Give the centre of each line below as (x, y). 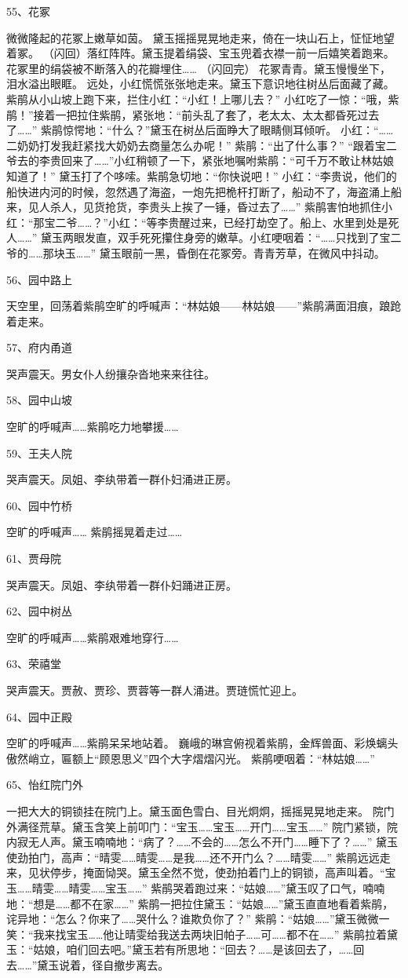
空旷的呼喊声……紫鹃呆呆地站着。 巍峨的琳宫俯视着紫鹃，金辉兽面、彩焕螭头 (202, 743)
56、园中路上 (39, 279)
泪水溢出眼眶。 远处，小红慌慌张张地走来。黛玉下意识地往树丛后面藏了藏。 (200, 84)
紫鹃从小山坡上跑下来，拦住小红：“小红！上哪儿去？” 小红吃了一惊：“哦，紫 (203, 99)
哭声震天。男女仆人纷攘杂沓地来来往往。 (111, 373)
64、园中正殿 (39, 716)
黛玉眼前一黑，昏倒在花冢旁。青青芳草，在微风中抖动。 (242, 252)
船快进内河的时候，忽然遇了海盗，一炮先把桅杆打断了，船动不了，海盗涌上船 (204, 191)
